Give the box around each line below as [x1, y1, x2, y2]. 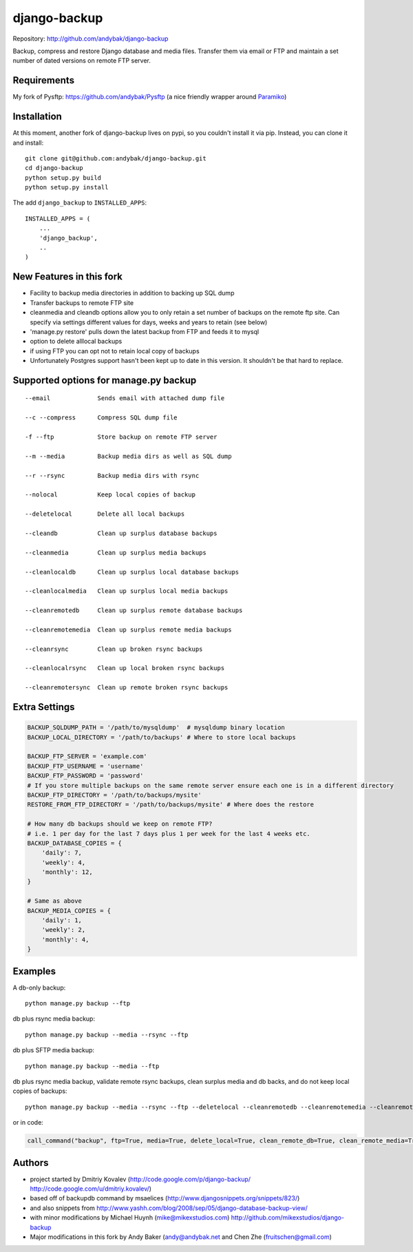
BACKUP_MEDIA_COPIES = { [27, 906, 112, 915]
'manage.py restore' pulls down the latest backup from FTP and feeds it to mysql [30, 327, 260, 335]
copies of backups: [12, 1087, 67, 1095]
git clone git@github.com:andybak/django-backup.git [25, 154, 206, 162]
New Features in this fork [12, 271, 123, 282]
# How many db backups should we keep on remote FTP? [27, 820, 213, 828]
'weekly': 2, [41, 926, 86, 934]
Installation [12, 111, 62, 123]
